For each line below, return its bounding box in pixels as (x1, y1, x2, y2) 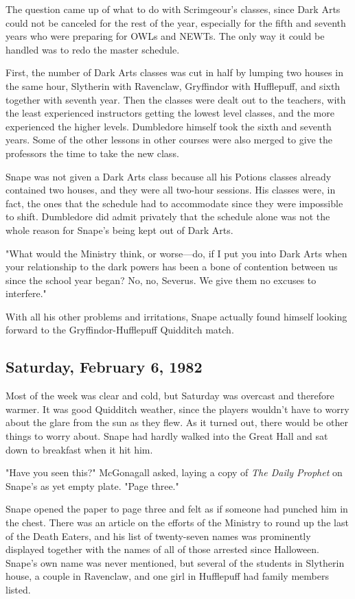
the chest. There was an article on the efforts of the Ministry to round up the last (5, 515, 349, 530)
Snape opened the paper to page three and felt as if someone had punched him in (5, 502, 348, 516)
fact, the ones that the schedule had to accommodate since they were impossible (5, 196, 343, 210)
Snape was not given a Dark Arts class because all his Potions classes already (5, 169, 332, 183)
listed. (5, 582, 31, 596)
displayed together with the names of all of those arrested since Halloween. (5, 542, 320, 556)
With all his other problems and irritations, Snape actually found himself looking (5, 309, 347, 323)
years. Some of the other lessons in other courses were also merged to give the (5, 132, 332, 147)
